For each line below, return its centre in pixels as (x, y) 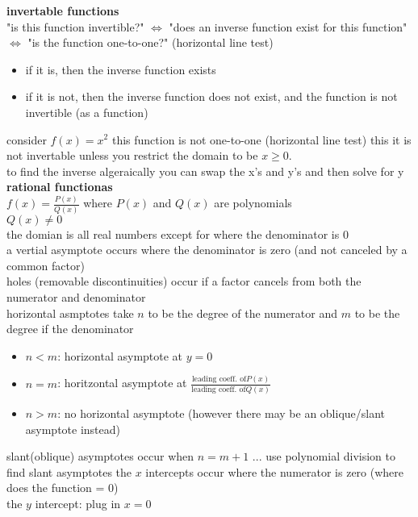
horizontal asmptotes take (70, 313)
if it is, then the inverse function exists (121, 69)
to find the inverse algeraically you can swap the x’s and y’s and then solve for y (205, 171)
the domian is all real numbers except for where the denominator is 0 (178, 233)
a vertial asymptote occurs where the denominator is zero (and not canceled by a (207, 250)
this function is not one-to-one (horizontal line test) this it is (261, 139)
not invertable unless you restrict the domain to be (132, 155)
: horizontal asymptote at (120, 355)
